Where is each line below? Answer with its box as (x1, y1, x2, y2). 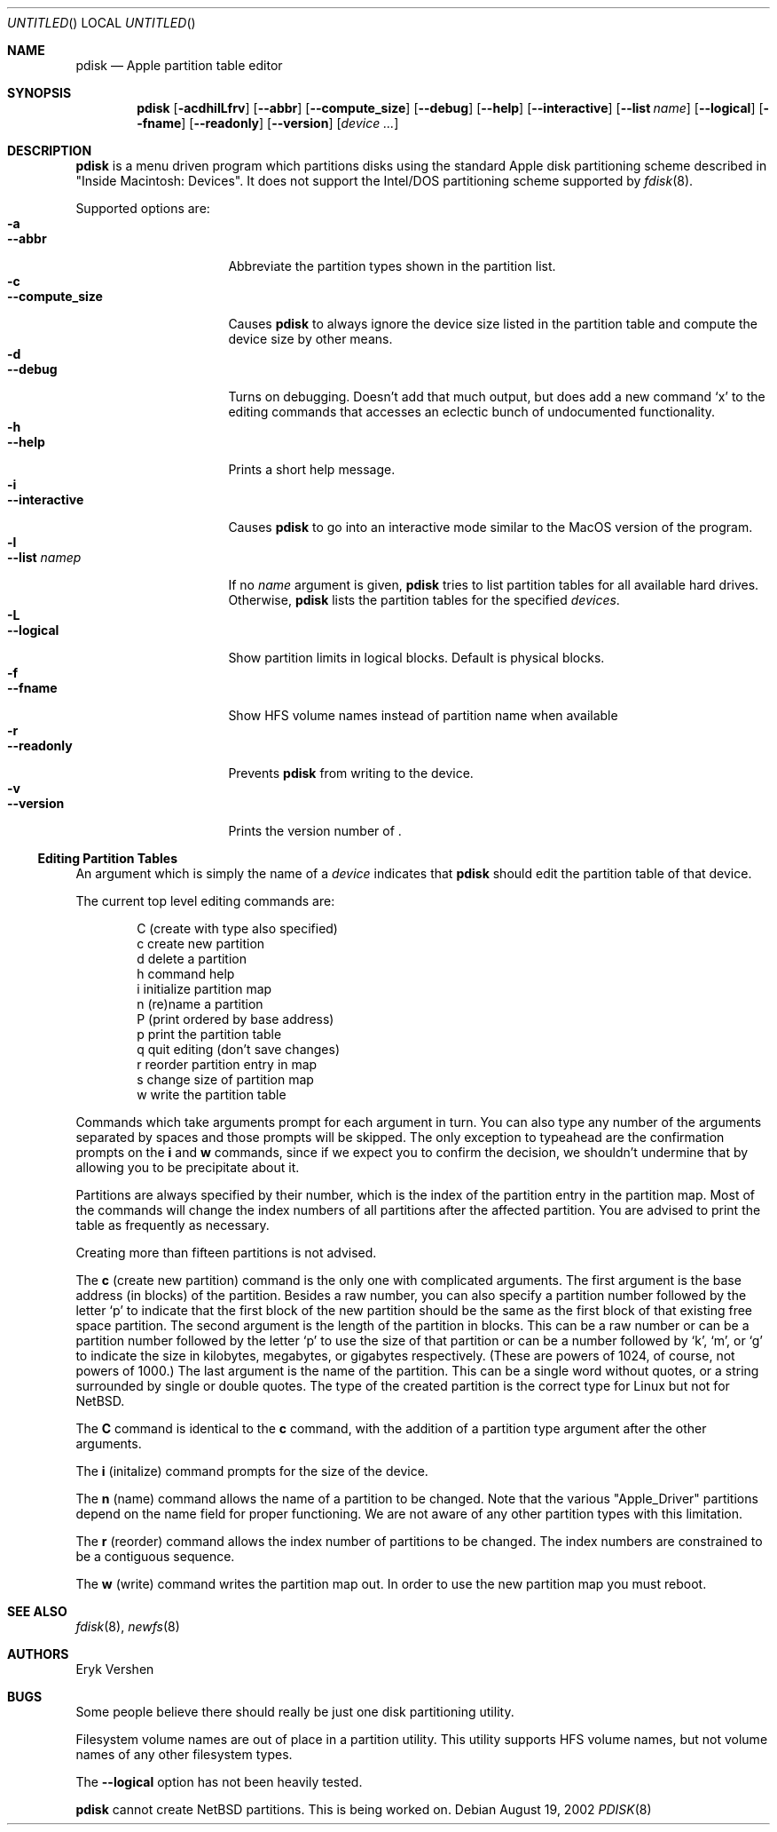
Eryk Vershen (75, 1661, 154, 1677)
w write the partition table (137, 1087, 286, 1102)
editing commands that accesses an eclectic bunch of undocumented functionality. (228, 404, 716, 419)
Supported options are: (75, 201, 210, 216)
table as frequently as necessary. (75, 1217, 270, 1233)
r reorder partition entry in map (137, 1057, 318, 1072)
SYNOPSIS (7, 85, 72, 100)
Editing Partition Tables (37, 851, 178, 866)
